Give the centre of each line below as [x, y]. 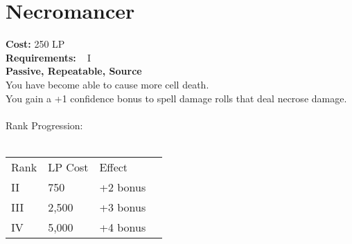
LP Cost [68, 167]
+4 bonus [123, 227]
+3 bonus [123, 207]
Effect [114, 167]
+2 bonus [123, 187]
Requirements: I [49, 57]
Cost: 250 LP [35, 44]
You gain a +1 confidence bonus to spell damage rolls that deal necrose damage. [176, 98]
